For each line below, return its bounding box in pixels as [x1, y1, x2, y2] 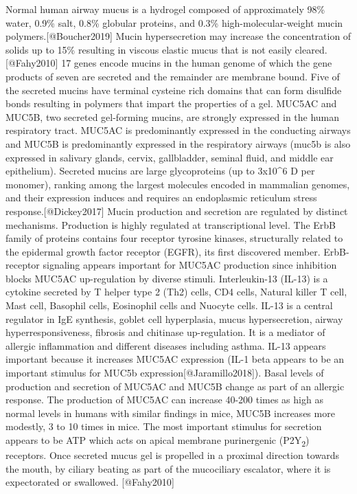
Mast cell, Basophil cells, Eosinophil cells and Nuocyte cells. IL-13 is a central [5, 298, 333, 313]
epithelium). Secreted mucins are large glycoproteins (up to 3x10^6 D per [5, 164, 315, 178]
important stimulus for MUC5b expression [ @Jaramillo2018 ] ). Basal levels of [5, 366, 324, 380]
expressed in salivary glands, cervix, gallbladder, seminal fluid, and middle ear [5, 150, 334, 164]
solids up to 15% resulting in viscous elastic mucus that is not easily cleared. [5, 42, 327, 56]
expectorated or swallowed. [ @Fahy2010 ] [5, 475, 174, 489]
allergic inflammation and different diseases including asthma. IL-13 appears [5, 338, 326, 352]
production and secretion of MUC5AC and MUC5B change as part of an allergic [5, 379, 345, 393]
